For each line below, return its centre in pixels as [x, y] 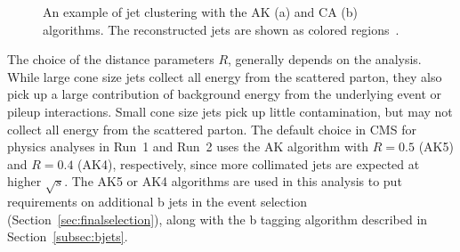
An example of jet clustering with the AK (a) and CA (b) [201, 12]
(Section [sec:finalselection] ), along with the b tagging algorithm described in [218, 219]
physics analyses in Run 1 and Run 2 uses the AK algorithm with [188, 146]
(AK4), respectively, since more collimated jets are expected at [249, 163]
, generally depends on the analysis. [325, 59]
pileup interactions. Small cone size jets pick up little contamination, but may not [230, 111]
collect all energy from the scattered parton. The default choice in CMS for [212, 129]
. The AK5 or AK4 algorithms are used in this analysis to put [233, 181]
